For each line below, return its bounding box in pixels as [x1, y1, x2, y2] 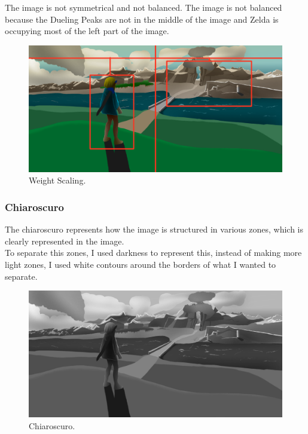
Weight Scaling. [29, 174, 86, 187]
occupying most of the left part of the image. [5, 25, 169, 37]
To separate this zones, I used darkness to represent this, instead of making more [5, 246, 302, 259]
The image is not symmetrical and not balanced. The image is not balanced [5, 1, 282, 13]
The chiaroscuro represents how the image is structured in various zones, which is [5, 223, 303, 236]
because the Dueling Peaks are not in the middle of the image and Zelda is [5, 13, 279, 25]
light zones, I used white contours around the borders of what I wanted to [5, 258, 276, 270]
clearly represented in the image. [5, 234, 124, 247]
